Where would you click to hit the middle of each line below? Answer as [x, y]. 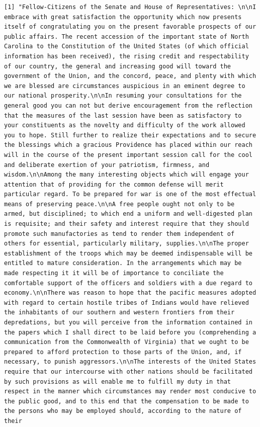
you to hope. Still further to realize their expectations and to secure [130, 135]
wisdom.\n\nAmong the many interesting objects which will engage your [126, 175]
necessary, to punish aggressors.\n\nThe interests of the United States [130, 362]
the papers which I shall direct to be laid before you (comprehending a [130, 332]
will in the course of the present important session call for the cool [128, 155]
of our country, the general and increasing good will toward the [118, 66]
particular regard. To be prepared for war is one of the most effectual [130, 194]
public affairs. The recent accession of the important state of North [126, 36]
